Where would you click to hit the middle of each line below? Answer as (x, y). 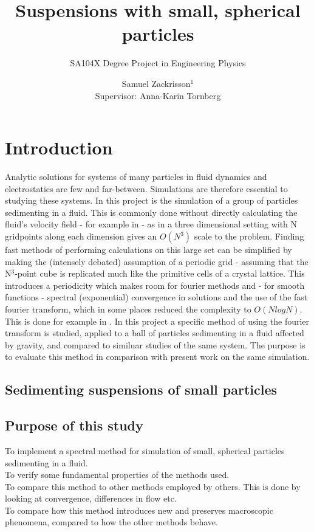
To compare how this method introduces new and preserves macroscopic (139, 510)
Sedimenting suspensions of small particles (141, 389)
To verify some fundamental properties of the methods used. (117, 475)
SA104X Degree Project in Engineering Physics (158, 63)
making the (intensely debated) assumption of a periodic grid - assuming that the (157, 261)
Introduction (59, 147)
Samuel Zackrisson (156, 83)
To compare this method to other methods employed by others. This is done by (153, 486)
